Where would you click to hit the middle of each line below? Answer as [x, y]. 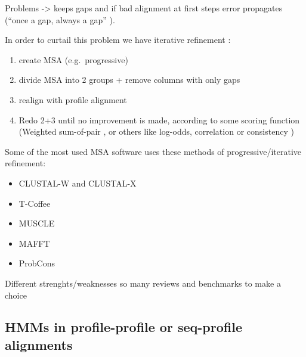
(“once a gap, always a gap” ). [60, 19]
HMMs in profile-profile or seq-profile [123, 327]
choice [16, 295]
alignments [39, 344]
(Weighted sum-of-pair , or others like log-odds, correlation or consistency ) [156, 131]
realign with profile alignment [73, 99]
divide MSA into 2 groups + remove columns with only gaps [129, 80]
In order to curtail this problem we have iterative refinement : [118, 40]
